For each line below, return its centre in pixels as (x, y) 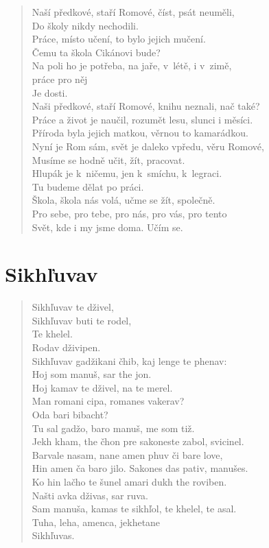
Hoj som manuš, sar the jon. (92, 374)
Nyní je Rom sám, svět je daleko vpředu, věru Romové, (148, 146)
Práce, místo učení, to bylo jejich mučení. (119, 39)
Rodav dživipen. (66, 347)
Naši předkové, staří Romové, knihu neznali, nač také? (146, 106)
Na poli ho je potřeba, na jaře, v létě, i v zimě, (132, 65)
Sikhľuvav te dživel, (73, 307)
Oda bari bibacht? (70, 414)
